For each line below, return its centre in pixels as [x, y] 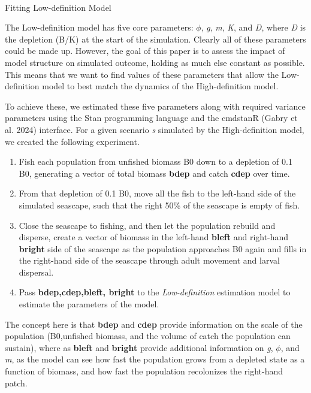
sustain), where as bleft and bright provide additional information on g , [139, 347]
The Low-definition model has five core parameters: [99, 27]
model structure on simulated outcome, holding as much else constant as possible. [155, 62]
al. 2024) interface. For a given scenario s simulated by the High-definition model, [155, 129]
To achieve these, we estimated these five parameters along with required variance [155, 106]
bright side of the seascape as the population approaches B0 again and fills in [163, 248]
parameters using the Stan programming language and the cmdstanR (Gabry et [151, 118]
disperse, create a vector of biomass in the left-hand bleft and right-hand [154, 237]
